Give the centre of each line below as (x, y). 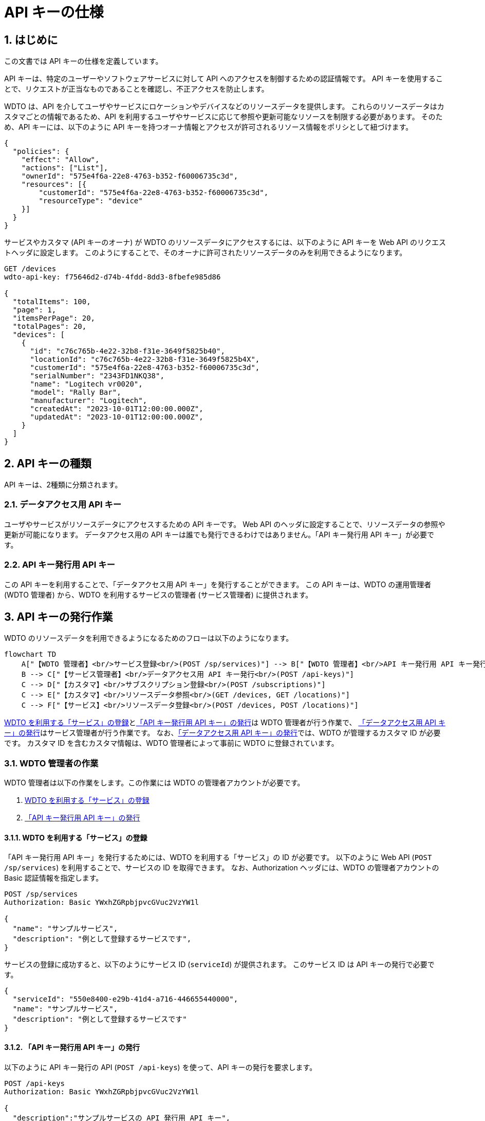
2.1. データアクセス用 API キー (63, 505)
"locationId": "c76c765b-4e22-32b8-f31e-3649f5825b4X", (145, 360)
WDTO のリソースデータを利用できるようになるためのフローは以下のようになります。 (149, 638)
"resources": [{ (54, 185)
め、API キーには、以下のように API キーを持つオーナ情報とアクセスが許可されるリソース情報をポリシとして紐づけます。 (209, 127)
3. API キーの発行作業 (59, 617)
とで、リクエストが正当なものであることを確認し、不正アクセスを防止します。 (136, 89)
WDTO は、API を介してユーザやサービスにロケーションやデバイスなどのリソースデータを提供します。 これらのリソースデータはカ (224, 107)
